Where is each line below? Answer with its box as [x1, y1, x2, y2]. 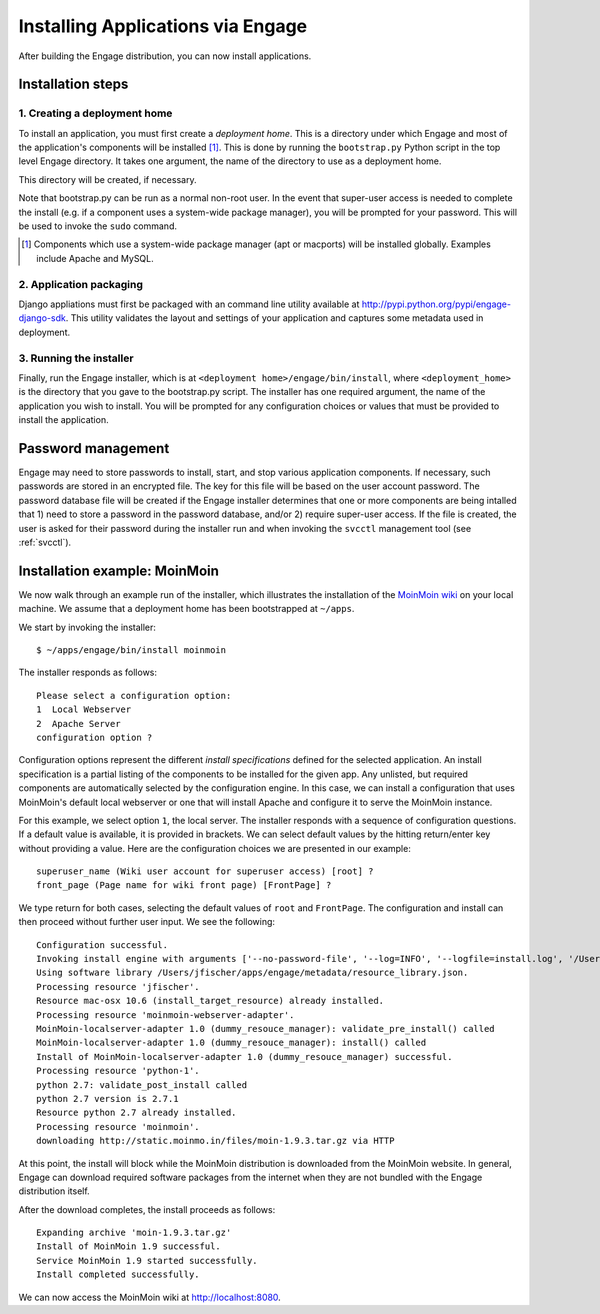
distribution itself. [18, 1185, 90, 1197]
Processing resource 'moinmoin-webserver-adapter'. [36, 1009, 295, 1020]
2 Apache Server [36, 718, 121, 729]
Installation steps [18, 76, 129, 93]
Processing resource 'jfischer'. [36, 981, 200, 992]
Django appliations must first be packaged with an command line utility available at [18, 298, 360, 310]
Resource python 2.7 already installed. [36, 1107, 237, 1119]
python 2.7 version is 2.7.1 [36, 1093, 179, 1104]
